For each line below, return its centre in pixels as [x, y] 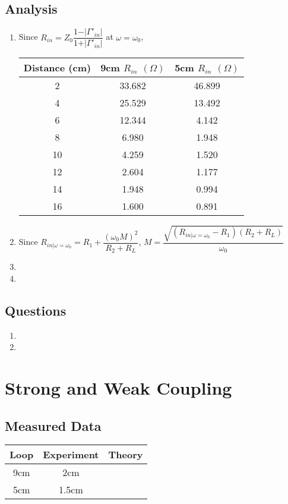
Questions [36, 310]
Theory [126, 455]
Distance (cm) [57, 68]
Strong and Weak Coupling [118, 388]
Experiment [71, 455]
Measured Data [53, 425]
